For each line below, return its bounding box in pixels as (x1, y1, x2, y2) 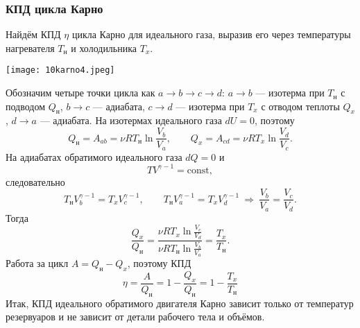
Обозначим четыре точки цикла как (6, 85, 155, 100)
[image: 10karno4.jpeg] (6, 65, 115, 76)
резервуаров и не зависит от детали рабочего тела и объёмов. (6, 309, 265, 324)
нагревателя (6, 40, 55, 55)
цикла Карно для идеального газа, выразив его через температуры (71, 27, 351, 42)
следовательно (6, 174, 65, 189)
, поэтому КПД (127, 256, 191, 270)
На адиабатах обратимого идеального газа (6, 149, 182, 164)
